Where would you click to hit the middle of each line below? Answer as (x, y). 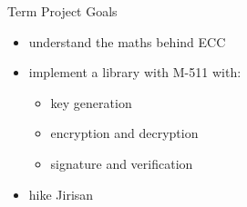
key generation (91, 102)
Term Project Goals (62, 11)
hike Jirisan (61, 194)
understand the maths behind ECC (127, 41)
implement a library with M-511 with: (135, 72)
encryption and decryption (124, 133)
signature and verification (122, 163)
